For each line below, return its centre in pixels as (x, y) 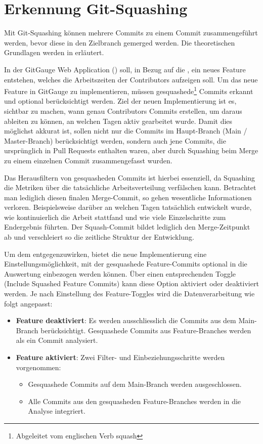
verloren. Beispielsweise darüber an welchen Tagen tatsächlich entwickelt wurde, (128, 207)
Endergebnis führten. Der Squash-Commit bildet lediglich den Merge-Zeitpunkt (127, 227)
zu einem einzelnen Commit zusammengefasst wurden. (88, 160)
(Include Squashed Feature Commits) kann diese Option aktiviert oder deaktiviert (131, 283)
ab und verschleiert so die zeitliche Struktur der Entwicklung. (99, 237)
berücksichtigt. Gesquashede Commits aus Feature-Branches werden (146, 330)
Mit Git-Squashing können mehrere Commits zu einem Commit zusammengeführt (131, 33)
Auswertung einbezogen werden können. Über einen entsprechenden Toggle (120, 273)
